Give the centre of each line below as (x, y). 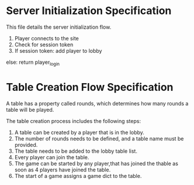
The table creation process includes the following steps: (74, 121)
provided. (26, 145)
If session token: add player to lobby (58, 50)
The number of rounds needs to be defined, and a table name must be (99, 138)
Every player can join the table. (52, 157)
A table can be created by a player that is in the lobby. (79, 132)
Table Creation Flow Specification (90, 87)
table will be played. (30, 109)
